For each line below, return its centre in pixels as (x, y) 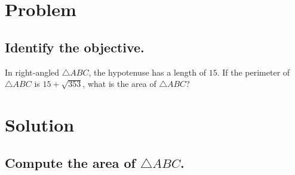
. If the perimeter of (253, 72)
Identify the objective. (75, 47)
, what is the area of (119, 84)
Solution (40, 124)
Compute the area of (70, 162)
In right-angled (32, 72)
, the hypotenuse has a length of (147, 72)
